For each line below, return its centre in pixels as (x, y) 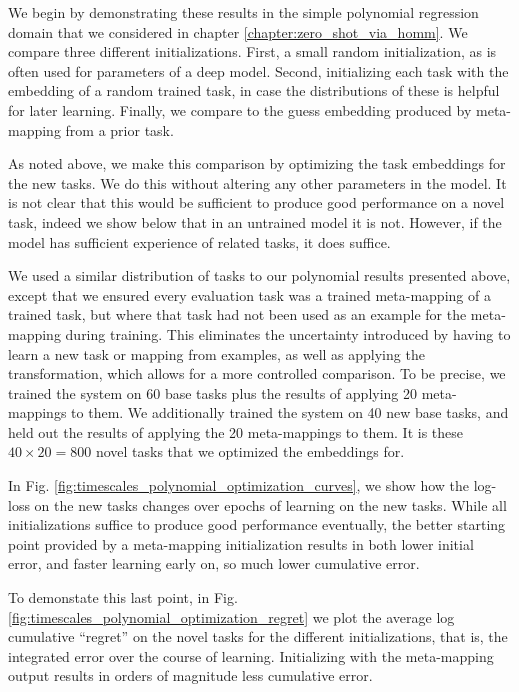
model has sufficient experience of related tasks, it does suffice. (199, 241)
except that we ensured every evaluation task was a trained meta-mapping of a (249, 294)
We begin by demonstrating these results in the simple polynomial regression (243, 12)
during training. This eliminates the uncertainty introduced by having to (288, 333)
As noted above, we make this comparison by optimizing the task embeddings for (257, 163)
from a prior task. (119, 129)
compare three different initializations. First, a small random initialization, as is (252, 51)
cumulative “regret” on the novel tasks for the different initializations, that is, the (258, 636)
